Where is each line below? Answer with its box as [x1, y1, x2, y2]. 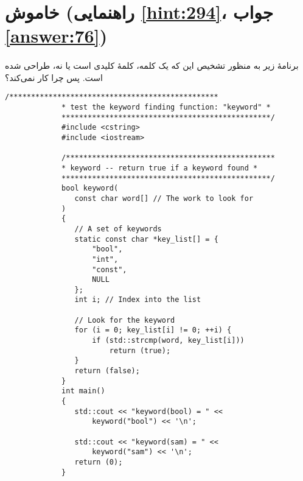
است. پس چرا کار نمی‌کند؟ [5, 71, 103, 83]
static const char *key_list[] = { [74, 234, 218, 244]
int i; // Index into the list [74, 295, 201, 304]
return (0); [74, 457, 123, 466]
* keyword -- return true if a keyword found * [61, 163, 258, 172]
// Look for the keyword [74, 315, 175, 325]
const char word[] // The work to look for [74, 194, 254, 203]
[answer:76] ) [5, 23, 108, 48]
